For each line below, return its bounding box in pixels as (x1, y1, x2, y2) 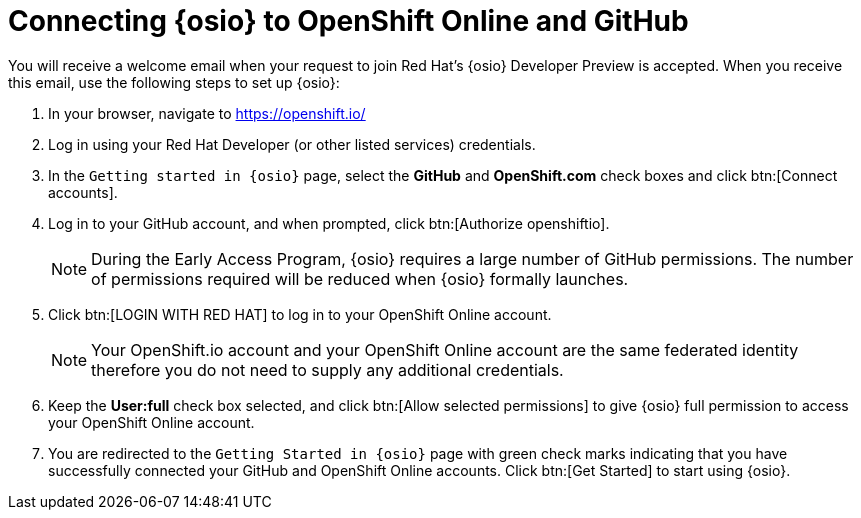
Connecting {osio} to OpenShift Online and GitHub (8, 4, 689, 38)
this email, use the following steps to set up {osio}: (8, 73, 340, 91)
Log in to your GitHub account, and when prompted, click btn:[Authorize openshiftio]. (48, 214, 610, 232)
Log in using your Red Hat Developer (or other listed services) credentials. (48, 135, 536, 153)
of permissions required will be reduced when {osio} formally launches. (91, 268, 629, 289)
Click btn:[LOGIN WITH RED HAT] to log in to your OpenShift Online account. (48, 305, 552, 323)
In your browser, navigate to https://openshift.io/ (48, 104, 366, 122)
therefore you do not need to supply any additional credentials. (91, 359, 564, 380)
